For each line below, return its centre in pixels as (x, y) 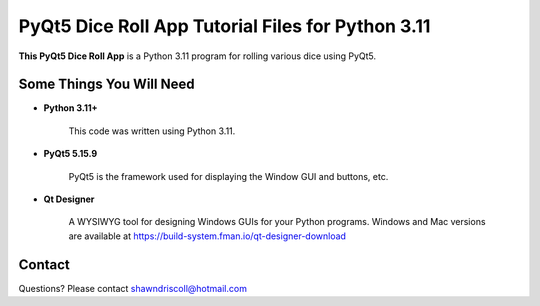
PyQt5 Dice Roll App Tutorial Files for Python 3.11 (224, 26)
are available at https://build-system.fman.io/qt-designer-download (207, 236)
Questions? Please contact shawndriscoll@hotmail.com (132, 288)
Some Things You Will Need (106, 84)
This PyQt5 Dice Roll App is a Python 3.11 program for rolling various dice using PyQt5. (197, 56)
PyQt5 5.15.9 (70, 154)
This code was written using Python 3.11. (152, 131)
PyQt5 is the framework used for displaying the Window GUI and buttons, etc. (228, 176)
